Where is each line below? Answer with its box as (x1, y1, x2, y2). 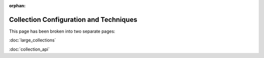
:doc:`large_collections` (9, 37, 56, 43)
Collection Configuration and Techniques (9, 15, 137, 24)
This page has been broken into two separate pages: (9, 28, 115, 34)
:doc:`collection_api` (9, 46, 50, 52)
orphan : (9, 3, 26, 8)
